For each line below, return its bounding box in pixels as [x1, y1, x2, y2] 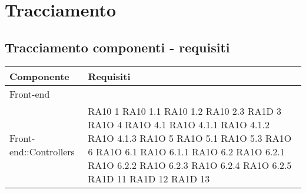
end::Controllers [9, 144, 75, 158]
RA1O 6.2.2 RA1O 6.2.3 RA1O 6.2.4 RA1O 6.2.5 [88, 158, 292, 172]
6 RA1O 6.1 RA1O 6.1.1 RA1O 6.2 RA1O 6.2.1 [88, 144, 285, 158]
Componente [9, 69, 69, 83]
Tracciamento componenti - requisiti [5, 38, 230, 56]
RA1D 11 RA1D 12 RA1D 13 [88, 171, 210, 185]
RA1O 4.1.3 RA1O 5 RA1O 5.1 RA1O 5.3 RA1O [88, 131, 292, 145]
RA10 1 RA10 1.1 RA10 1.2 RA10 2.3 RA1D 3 [88, 104, 281, 118]
